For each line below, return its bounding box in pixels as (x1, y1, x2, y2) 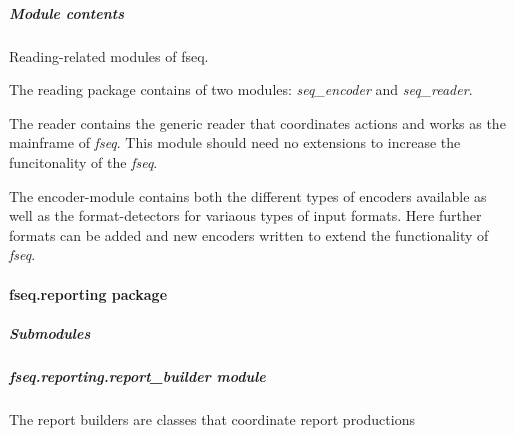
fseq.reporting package (9, 283, 168, 304)
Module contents (9, 2, 124, 23)
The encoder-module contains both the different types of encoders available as (9, 185, 487, 206)
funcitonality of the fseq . (9, 151, 158, 172)
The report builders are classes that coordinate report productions (9, 408, 415, 429)
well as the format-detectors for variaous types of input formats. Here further (9, 205, 482, 226)
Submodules (9, 322, 91, 343)
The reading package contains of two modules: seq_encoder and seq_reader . (9, 79, 473, 100)
